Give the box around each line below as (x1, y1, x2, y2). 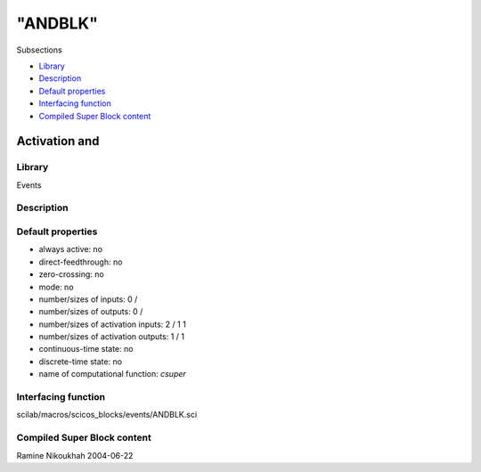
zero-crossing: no (38, 269, 104, 280)
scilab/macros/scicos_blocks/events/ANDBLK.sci (16, 410, 198, 420)
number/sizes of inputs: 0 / (38, 294, 138, 305)
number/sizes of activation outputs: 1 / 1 (38, 331, 184, 342)
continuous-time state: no (38, 344, 134, 354)
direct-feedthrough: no (38, 256, 123, 267)
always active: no (38, 244, 102, 255)
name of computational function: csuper (38, 369, 186, 379)
